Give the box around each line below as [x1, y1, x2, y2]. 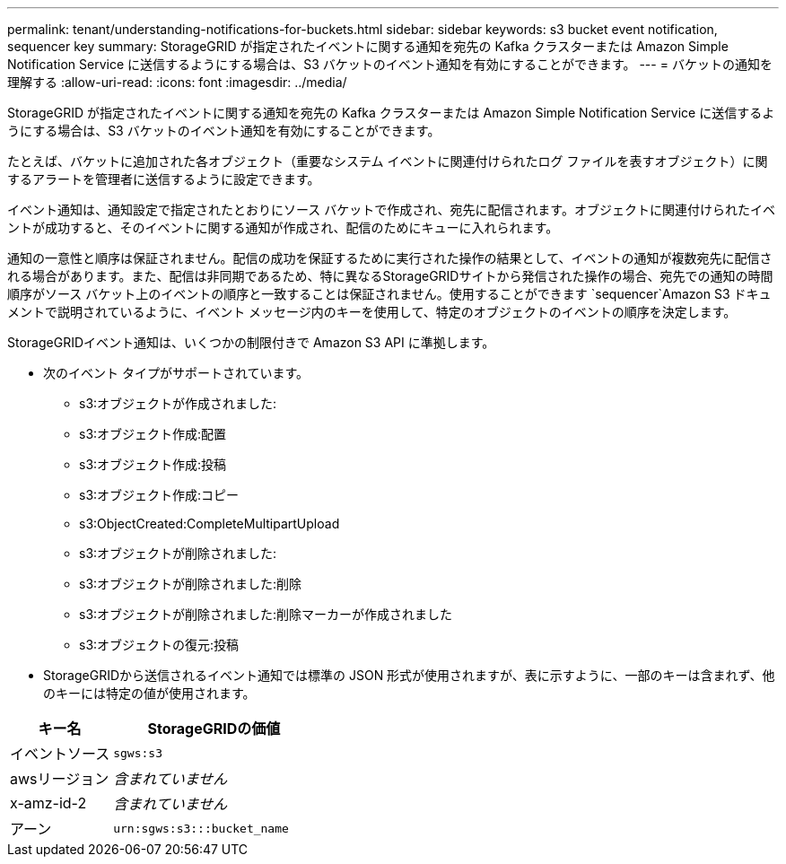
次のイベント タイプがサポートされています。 [43, 365, 310, 380]
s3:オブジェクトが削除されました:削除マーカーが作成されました [79, 607, 453, 622]
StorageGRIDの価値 [147, 720, 281, 737]
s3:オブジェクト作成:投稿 [79, 457, 227, 472]
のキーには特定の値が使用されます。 [43, 685, 256, 701]
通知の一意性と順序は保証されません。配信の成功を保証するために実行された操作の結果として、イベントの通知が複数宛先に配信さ [7, 250, 773, 266]
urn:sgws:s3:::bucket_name [113, 821, 289, 835]
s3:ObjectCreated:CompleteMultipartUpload [79, 516, 340, 531]
